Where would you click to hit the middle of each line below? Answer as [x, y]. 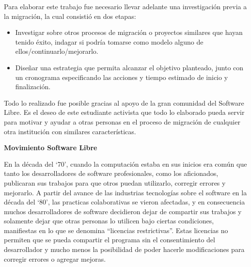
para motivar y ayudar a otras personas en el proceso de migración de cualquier [122, 121]
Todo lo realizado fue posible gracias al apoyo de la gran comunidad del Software [124, 102]
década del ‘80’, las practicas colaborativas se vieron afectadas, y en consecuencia [125, 202]
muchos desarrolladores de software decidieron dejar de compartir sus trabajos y [123, 211]
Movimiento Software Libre [51, 148]
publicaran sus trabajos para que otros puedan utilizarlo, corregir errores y [115, 182]
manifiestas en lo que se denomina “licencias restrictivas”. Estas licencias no [116, 230]
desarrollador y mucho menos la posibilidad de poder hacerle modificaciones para [124, 249]
